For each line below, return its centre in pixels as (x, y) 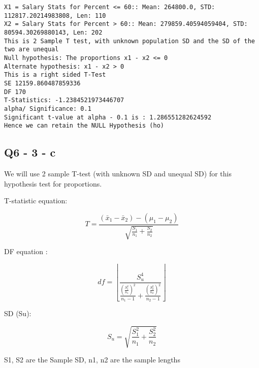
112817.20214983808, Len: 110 (55, 16)
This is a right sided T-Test (55, 75)
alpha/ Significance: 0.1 (48, 109)
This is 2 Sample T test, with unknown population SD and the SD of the (129, 41)
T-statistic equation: (36, 201)
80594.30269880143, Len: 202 (53, 32)
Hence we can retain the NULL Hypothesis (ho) (84, 126)
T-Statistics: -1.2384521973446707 (64, 100)
